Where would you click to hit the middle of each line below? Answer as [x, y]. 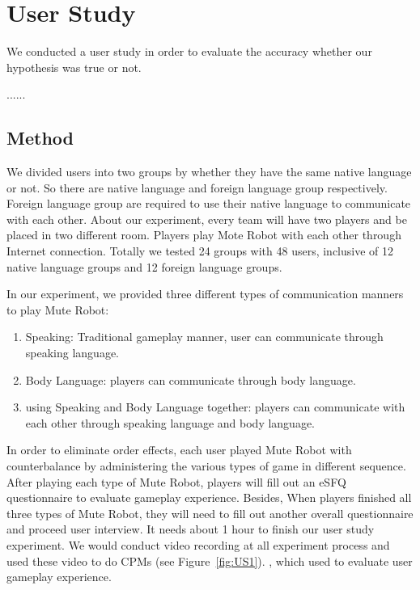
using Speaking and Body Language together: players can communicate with [215, 407]
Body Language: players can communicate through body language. [191, 379]
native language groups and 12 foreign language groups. [144, 266]
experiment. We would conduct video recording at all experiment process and [198, 544]
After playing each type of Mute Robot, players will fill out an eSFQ [176, 481]
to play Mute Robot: [58, 309]
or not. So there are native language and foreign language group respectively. [197, 187]
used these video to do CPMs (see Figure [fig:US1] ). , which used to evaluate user [210, 560]
